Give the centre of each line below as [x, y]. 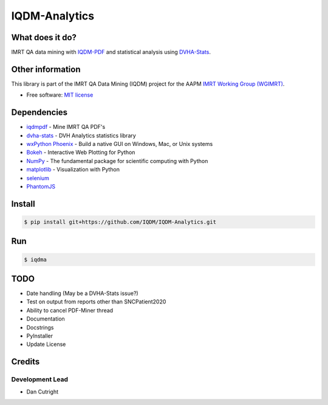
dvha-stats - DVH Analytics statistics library [81, 135]
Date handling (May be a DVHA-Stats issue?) [83, 293]
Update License [46, 344]
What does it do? [44, 37]
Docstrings [40, 327]
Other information [46, 69]
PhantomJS [41, 186]
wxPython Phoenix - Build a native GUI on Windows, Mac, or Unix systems [120, 144]
